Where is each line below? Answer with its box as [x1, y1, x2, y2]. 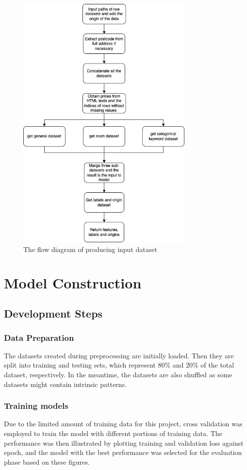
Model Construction [4, 272, 142, 292]
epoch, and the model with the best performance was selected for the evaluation [4, 447, 242, 457]
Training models [4, 400, 68, 412]
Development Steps [4, 306, 103, 321]
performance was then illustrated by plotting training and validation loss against [4, 437, 244, 448]
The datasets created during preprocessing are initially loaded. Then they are [4, 350, 234, 360]
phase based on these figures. [4, 456, 90, 467]
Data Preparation [4, 331, 74, 343]
